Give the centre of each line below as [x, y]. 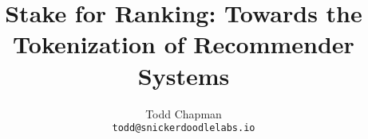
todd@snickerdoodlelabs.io [184, 128]
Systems [184, 75]
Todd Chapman [184, 113]
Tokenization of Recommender [184, 44]
